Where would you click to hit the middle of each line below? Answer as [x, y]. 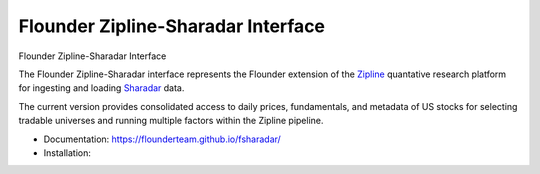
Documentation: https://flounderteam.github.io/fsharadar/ [162, 139]
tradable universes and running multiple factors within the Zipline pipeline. [171, 121]
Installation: [67, 152]
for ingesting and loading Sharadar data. [101, 88]
